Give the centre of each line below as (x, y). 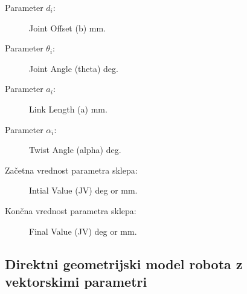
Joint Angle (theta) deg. (74, 68)
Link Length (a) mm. (68, 109)
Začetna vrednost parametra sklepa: (71, 170)
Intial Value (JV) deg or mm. (83, 190)
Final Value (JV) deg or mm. (83, 231)
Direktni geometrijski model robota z (124, 263)
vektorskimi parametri (76, 281)
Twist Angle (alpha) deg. (75, 150)
